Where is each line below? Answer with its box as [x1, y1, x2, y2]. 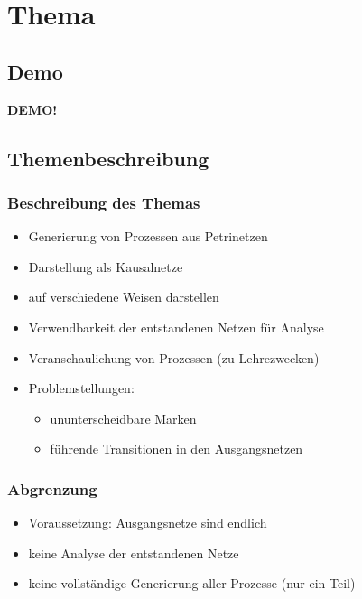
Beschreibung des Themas [7, 191, 200, 213]
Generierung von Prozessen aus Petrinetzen [28, 227, 268, 246]
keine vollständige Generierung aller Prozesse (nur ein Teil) [28, 574, 356, 593]
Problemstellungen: [28, 379, 135, 398]
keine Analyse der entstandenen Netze [28, 543, 239, 562]
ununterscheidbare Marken [50, 408, 197, 427]
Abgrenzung [7, 477, 97, 500]
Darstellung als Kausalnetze [28, 257, 183, 276]
